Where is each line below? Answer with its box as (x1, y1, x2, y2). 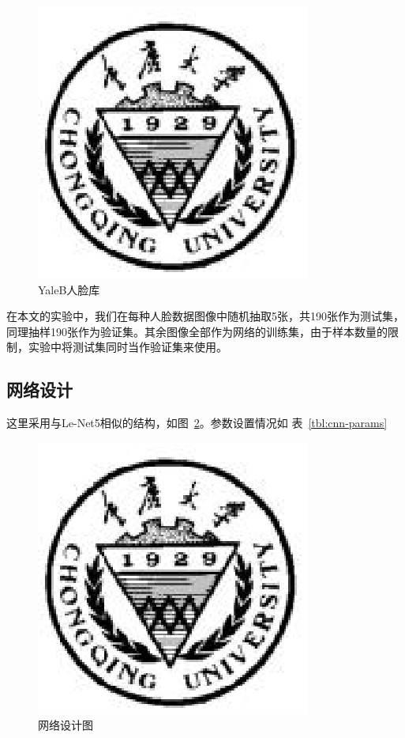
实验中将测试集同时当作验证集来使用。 (28, 339, 227, 355)
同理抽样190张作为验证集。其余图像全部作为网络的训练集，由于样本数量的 (6, 323, 388, 339)
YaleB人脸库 (38, 281, 100, 297)
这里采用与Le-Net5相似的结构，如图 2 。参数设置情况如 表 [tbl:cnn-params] (6, 414, 388, 431)
